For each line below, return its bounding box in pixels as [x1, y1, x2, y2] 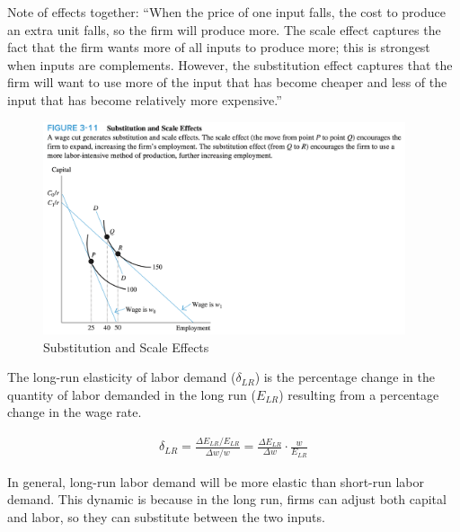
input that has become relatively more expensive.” [7, 90, 282, 109]
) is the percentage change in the [254, 368, 435, 386]
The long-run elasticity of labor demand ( [7, 368, 236, 386]
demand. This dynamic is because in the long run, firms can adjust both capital [7, 490, 447, 509]
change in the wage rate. [7, 403, 142, 421]
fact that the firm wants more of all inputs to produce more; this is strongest [7, 38, 430, 57]
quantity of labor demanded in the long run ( [7, 385, 257, 403]
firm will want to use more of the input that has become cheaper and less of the [7, 73, 447, 92]
